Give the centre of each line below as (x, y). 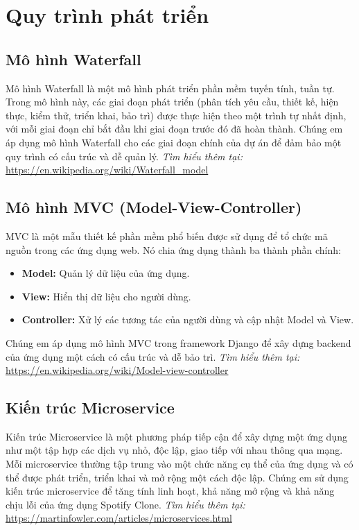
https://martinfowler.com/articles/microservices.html (119, 518)
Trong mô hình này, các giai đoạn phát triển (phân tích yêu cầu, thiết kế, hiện (172, 102)
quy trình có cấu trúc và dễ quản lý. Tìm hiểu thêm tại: (124, 156)
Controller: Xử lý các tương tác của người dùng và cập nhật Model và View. (188, 319)
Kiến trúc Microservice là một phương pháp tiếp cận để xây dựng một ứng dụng (176, 436)
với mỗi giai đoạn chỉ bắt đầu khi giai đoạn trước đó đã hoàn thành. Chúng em (174, 129)
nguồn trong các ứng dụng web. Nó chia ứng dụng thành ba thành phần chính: (173, 249)
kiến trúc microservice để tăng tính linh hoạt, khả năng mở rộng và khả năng (170, 491)
